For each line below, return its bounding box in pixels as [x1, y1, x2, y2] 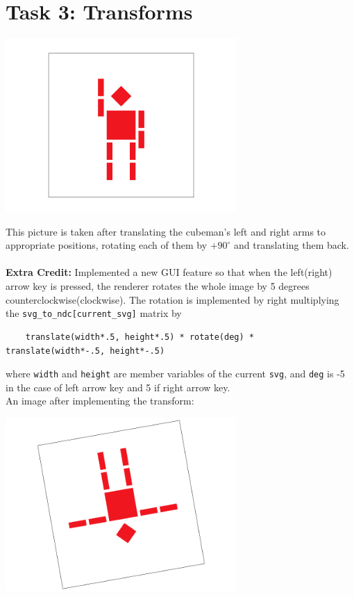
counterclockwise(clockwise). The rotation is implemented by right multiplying [6, 292, 339, 306]
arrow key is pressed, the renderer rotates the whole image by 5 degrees [6, 279, 310, 293]
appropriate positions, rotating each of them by [6, 238, 208, 252]
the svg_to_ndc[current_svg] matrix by [6, 306, 182, 320]
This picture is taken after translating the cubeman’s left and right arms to [6, 224, 326, 238]
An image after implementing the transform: [6, 393, 194, 408]
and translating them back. [234, 238, 349, 252]
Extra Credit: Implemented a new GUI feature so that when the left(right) [6, 265, 332, 279]
